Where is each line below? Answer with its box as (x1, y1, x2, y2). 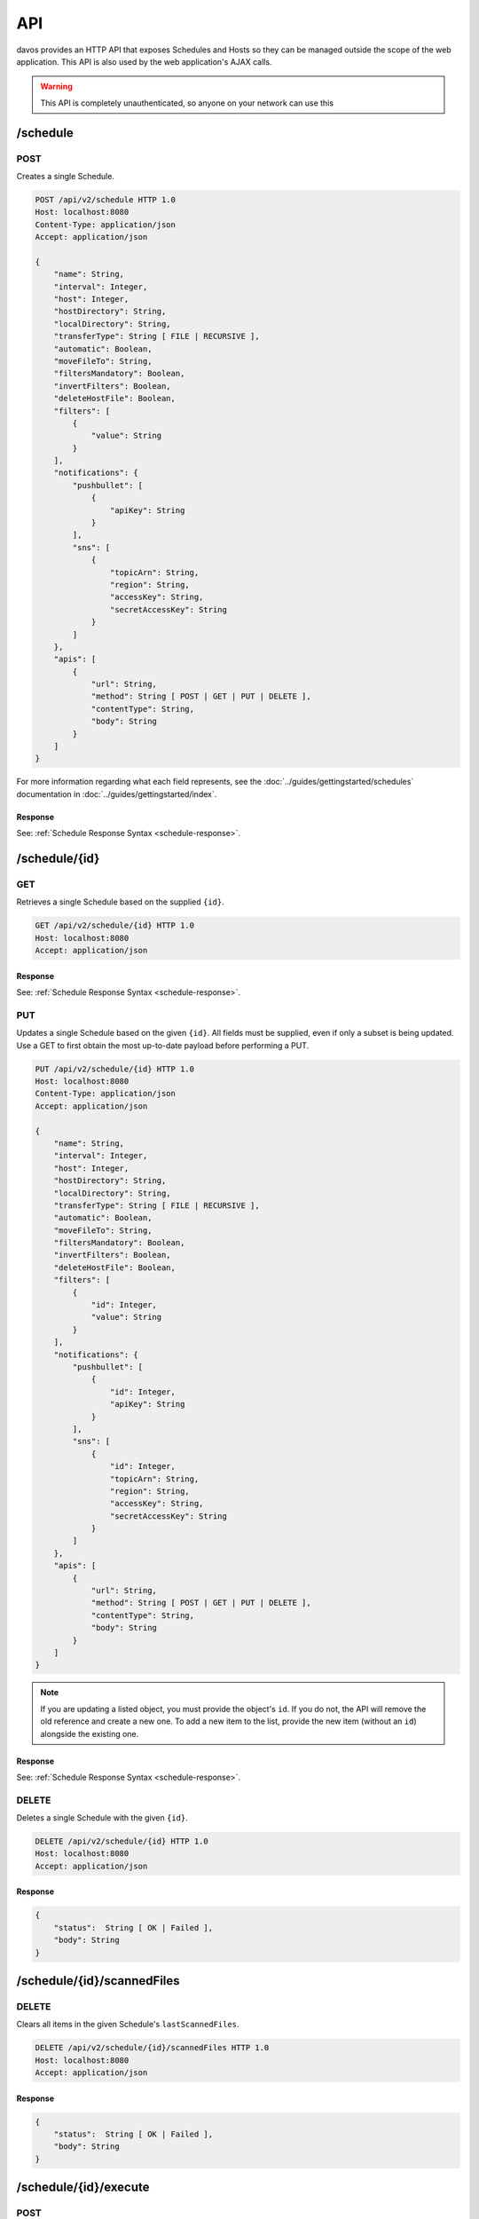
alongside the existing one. (40, 1728, 139, 1739)
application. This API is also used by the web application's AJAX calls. (16, 56, 272, 67)
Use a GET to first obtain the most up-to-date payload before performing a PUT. (16, 1039, 310, 1051)
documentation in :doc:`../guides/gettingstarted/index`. (16, 788, 217, 799)
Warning (40, 81, 73, 92)
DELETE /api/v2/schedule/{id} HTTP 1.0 (35, 1836, 208, 1846)
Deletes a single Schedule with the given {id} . (16, 1812, 188, 1823)
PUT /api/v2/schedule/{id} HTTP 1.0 (35, 1063, 195, 1074)
